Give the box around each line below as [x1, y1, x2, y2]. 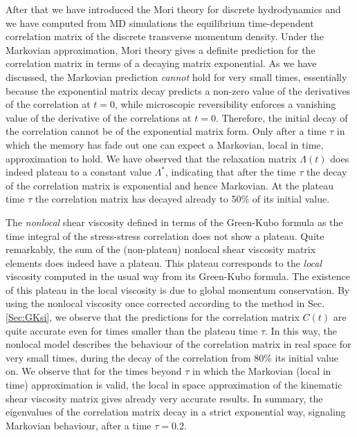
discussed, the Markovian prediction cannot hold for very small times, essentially [6, 69, 347, 84]
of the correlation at [6, 97, 91, 111]
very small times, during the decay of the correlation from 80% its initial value [6, 350, 339, 364]
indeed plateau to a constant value [6, 165, 152, 179]
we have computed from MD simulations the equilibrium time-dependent [6, 15, 314, 30]
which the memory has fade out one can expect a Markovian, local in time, [6, 137, 324, 151]
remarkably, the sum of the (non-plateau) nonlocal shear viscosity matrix [6, 242, 316, 257]
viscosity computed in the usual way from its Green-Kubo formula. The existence [6, 269, 350, 283]
